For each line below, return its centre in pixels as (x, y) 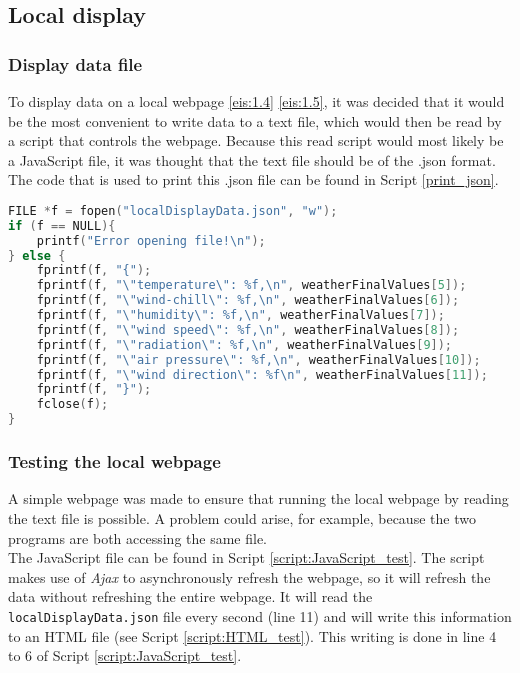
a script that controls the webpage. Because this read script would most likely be (256, 140)
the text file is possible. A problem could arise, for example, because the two (242, 517)
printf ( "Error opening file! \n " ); (151, 240)
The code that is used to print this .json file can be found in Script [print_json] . (253, 179)
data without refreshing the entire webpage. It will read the (190, 596)
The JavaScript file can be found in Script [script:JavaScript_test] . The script (246, 557)
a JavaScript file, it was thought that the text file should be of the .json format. (252, 159)
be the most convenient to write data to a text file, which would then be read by (255, 120)
